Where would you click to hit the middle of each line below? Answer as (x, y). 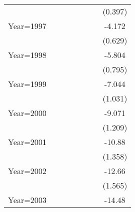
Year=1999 (27, 84)
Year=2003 (27, 200)
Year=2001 (27, 142)
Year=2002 (27, 171)
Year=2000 (27, 113)
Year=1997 (27, 26)
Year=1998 (27, 55)
